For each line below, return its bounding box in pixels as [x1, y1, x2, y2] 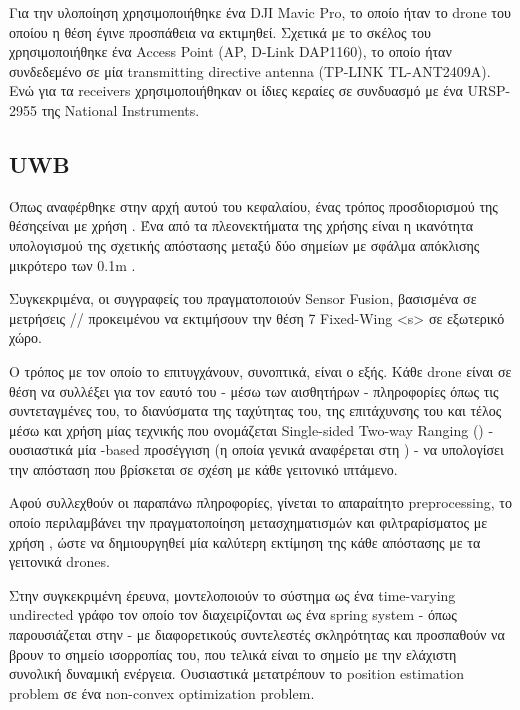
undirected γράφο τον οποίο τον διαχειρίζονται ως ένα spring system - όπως [9, 604, 457, 625]
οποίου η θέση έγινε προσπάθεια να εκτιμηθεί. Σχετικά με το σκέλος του [9, 21, 431, 42]
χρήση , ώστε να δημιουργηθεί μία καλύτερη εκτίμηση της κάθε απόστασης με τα [9, 531, 481, 552]
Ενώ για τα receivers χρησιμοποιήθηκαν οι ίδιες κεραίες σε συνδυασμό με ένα [9, 80, 463, 101]
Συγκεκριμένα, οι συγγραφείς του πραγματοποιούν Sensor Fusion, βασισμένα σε [9, 288, 477, 309]
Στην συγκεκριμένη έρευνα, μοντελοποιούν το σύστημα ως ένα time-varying [9, 584, 456, 605]
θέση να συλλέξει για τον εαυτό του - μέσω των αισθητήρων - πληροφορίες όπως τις [9, 380, 499, 401]
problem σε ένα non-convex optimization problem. [9, 682, 315, 703]
